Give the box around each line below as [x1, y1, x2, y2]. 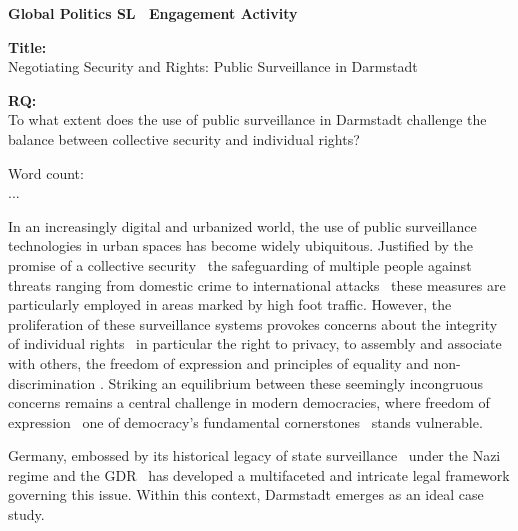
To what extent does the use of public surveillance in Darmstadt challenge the [8, 109, 487, 130]
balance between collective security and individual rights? [8, 128, 360, 149]
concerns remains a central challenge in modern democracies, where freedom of [8, 392, 490, 413]
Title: [8, 36, 47, 57]
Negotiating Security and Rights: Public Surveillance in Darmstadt [8, 56, 418, 77]
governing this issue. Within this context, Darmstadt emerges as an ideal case [8, 484, 484, 505]
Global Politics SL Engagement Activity [8, 3, 298, 23]
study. [8, 504, 45, 525]
